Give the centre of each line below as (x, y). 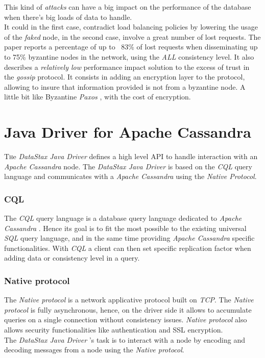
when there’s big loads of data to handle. (68, 17)
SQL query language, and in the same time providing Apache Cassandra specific (129, 238)
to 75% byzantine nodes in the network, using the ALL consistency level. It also (129, 56)
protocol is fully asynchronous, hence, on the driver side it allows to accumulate (128, 309)
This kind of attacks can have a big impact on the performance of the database (128, 7)
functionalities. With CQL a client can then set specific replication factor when (128, 248)
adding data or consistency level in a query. (72, 258)
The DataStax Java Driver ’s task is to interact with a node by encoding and (125, 339)
